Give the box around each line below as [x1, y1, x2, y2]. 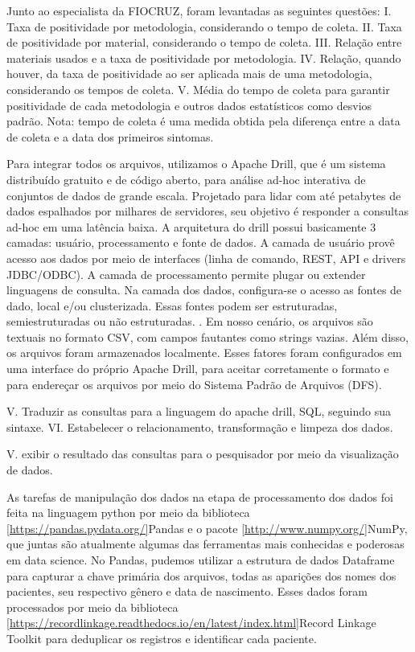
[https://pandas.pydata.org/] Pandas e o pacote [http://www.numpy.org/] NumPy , [6, 519, 408, 536]
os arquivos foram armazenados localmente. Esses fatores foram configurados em [6, 344, 402, 361]
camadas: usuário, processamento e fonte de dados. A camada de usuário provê [6, 234, 395, 251]
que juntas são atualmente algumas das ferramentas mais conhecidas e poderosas [6, 535, 405, 552]
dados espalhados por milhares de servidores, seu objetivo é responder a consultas [6, 203, 409, 219]
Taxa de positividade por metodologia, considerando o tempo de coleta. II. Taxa [6, 18, 402, 35]
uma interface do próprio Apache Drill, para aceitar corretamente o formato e [6, 360, 389, 377]
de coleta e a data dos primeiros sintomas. [6, 128, 214, 145]
